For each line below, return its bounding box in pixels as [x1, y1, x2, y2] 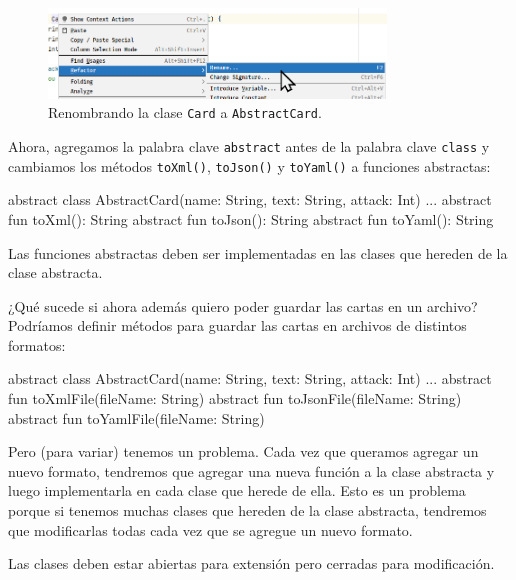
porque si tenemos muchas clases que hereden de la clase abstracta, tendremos [8, 500, 487, 521]
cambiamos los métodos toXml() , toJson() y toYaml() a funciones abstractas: [8, 155, 491, 176]
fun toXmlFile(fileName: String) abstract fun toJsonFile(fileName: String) [8, 388, 462, 409]
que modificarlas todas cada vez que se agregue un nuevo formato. [8, 519, 413, 540]
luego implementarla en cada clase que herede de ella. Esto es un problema [8, 480, 466, 501]
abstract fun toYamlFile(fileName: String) [8, 407, 265, 428]
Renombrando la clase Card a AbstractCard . [48, 102, 322, 123]
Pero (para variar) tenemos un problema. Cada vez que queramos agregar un [8, 441, 479, 462]
